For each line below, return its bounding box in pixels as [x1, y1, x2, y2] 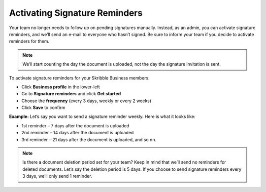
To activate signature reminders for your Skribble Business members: [9, 75, 150, 81]
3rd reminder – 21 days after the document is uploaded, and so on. [21, 136, 157, 143]
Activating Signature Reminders [9, 7, 143, 18]
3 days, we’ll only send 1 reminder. [22, 173, 92, 179]
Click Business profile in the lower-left [21, 84, 100, 90]
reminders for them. [9, 38, 50, 44]
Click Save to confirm [21, 105, 66, 111]
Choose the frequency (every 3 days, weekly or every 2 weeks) [21, 98, 152, 104]
